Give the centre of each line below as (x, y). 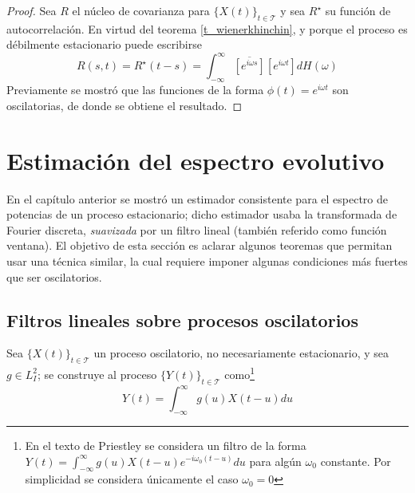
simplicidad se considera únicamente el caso (132, 479)
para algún (275, 461)
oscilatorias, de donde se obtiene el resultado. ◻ (125, 105)
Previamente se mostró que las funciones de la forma (135, 90)
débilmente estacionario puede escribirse (104, 44)
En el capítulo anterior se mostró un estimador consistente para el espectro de (198, 198)
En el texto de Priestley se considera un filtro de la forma (166, 445)
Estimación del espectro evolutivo (196, 160)
